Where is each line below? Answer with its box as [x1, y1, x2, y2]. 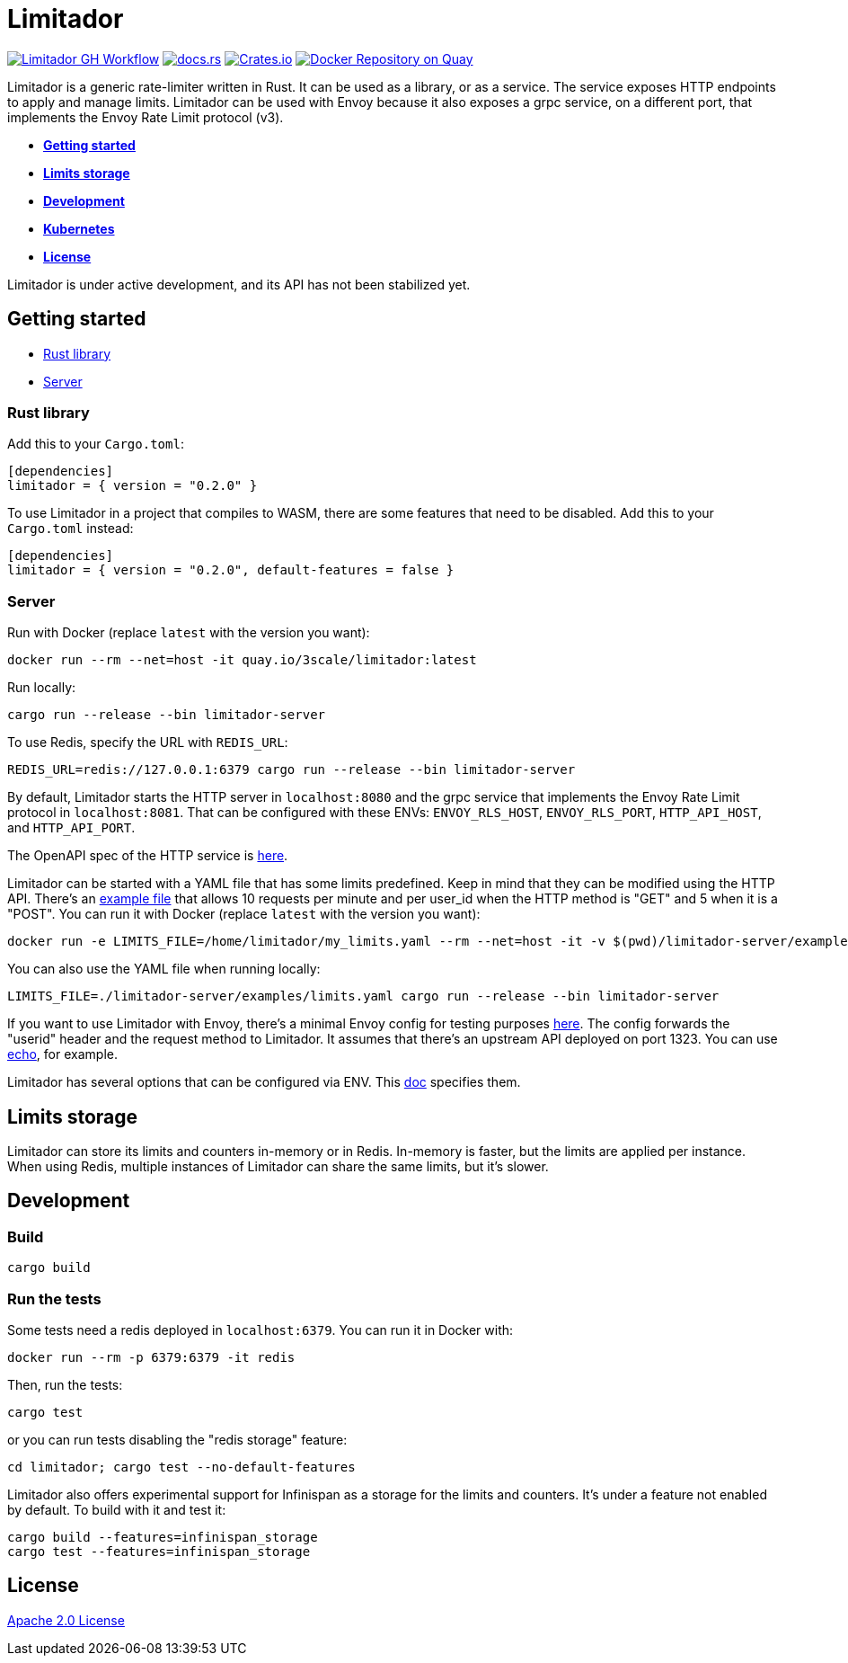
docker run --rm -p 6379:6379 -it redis [7, 1349, 296, 1365]
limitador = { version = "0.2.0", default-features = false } [7, 563, 455, 578]
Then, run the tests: [7, 1376, 123, 1392]
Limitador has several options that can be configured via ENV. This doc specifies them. [7, 1074, 521, 1090]
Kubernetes [43, 220, 115, 236]
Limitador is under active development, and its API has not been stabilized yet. [7, 276, 471, 292]
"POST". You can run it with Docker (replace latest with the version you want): [7, 906, 481, 922]
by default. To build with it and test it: [7, 1501, 226, 1517]
